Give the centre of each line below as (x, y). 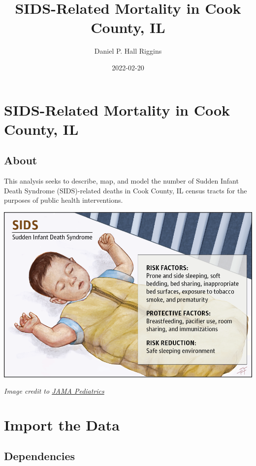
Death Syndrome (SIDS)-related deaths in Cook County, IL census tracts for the (126, 190)
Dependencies (40, 456)
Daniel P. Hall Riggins (128, 51)
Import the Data (62, 424)
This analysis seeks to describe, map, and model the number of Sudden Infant (121, 181)
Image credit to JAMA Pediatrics (54, 391)
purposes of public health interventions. (64, 200)
